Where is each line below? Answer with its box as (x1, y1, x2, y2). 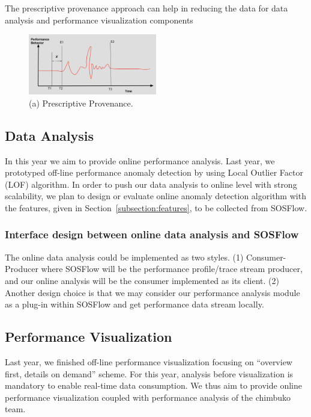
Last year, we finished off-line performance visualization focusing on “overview (5, 355, 292, 368)
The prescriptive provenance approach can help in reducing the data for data (5, 2, 288, 14)
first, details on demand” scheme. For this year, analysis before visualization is (5, 367, 294, 380)
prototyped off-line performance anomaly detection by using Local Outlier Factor (5, 166, 303, 179)
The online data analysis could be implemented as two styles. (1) (5, 250, 244, 263)
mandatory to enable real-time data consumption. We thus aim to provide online (5, 379, 302, 392)
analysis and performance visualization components (5, 13, 193, 26)
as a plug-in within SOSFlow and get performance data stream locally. (5, 298, 264, 310)
